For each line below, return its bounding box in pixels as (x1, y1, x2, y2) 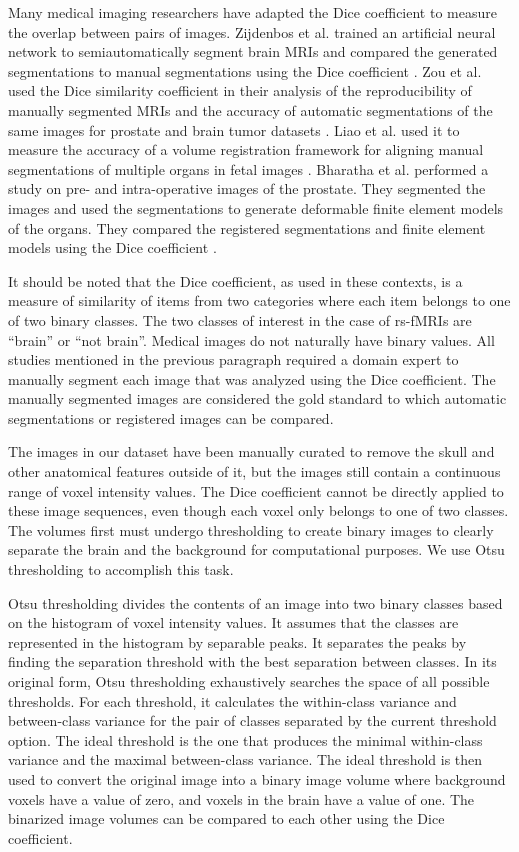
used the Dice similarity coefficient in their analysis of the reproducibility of (8, 80, 472, 101)
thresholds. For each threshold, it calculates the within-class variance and (8, 690, 457, 711)
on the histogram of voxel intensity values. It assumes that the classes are (8, 612, 459, 633)
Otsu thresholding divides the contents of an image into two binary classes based (8, 592, 503, 613)
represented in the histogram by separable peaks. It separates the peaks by (8, 631, 467, 652)
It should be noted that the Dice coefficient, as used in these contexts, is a (8, 270, 463, 291)
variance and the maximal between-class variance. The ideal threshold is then (8, 749, 483, 770)
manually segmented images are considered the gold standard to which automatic (8, 388, 507, 409)
